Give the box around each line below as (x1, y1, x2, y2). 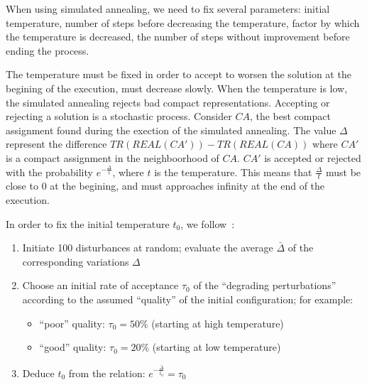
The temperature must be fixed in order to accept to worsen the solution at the (6, 67, 351, 82)
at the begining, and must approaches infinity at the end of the (50, 178, 325, 193)
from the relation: (68, 366, 146, 381)
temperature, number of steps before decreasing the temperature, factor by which (6, 15, 360, 30)
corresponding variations (22, 254, 129, 269)
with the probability (6, 164, 93, 179)
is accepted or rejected (264, 150, 361, 165)
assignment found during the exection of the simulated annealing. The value (6, 122, 336, 137)
